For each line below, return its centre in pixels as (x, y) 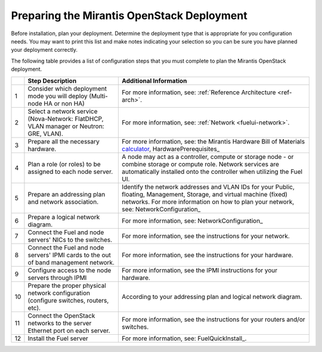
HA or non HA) (64, 103)
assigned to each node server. (70, 172)
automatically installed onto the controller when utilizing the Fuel (212, 172)
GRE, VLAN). (46, 133)
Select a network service (63, 111)
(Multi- (99, 96)
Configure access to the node (69, 270)
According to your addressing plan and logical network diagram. (212, 297)
